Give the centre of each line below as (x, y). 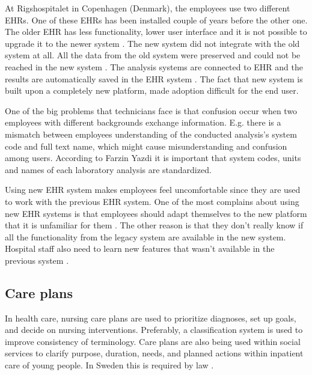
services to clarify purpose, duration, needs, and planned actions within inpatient (154, 353)
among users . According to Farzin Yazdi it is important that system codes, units (153, 158)
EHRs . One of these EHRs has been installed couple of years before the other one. (156, 20)
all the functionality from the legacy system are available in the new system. (145, 236)
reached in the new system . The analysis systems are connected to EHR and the (154, 66)
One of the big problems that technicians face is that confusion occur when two (151, 110)
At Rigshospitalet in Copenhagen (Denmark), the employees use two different (148, 8)
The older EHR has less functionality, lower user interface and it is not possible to (156, 32)
